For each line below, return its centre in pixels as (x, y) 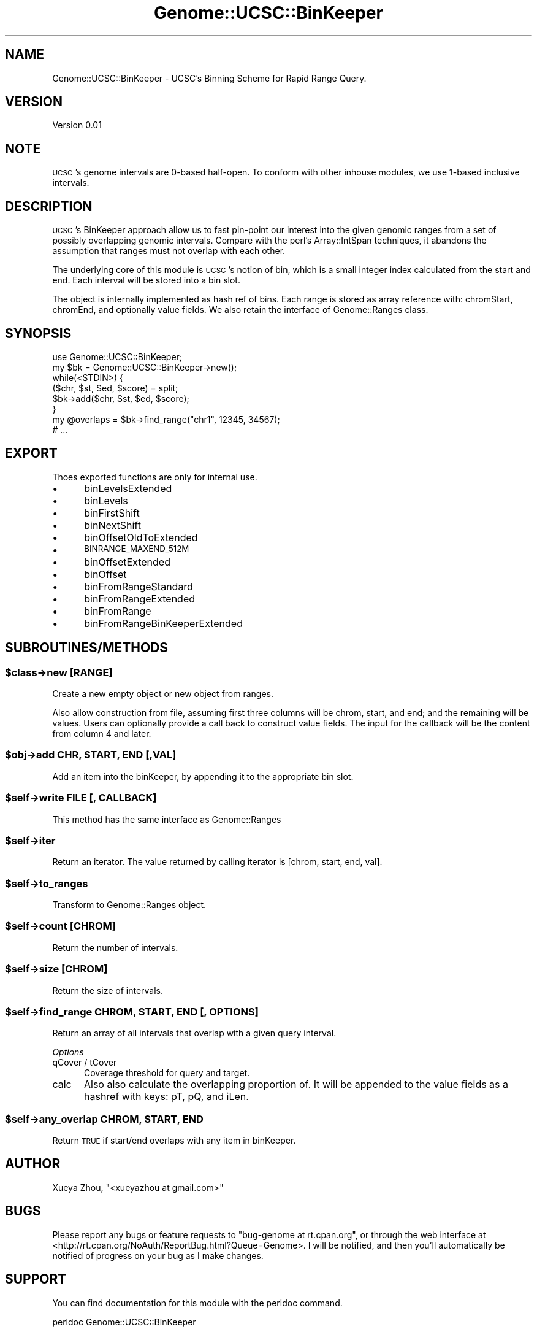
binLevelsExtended (128, 488)
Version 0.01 (77, 125)
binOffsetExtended (127, 562)
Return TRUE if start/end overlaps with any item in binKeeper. (174, 1141)
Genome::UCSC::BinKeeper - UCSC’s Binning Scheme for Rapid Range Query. (209, 78)
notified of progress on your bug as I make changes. (158, 1255)
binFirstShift (112, 513)
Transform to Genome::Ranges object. (129, 905)
